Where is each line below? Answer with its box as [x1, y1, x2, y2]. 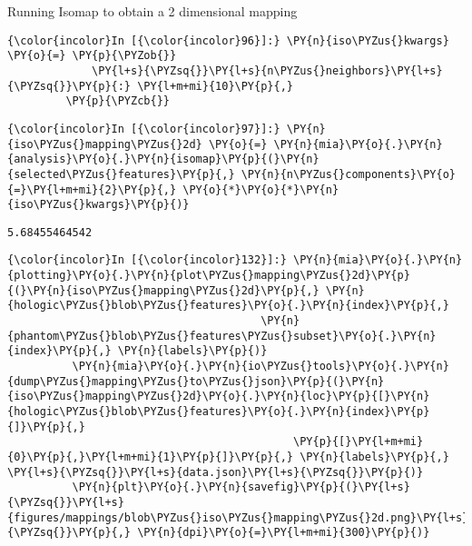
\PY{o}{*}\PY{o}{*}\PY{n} [182, 183, 339, 196]
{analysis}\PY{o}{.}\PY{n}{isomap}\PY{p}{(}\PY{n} [7, 153, 320, 166]
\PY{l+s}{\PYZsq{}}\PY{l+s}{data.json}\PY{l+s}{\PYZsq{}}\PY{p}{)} [7, 465, 424, 479]
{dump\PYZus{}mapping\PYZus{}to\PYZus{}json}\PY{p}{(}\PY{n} [7, 374, 385, 388]
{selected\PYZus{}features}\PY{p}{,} [7, 167, 235, 181]
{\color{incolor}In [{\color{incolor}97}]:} [7, 122, 280, 135]
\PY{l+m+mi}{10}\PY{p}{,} [137, 79, 293, 93]
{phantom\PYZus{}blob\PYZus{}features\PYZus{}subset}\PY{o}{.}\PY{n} [7, 329, 437, 342]
